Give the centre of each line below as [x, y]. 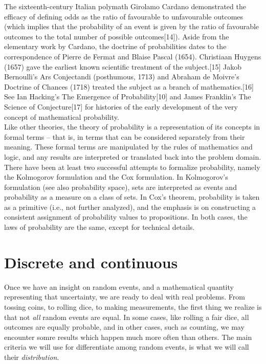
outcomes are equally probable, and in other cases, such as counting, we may [124, 327]
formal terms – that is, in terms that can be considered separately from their [125, 136]
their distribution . [32, 357]
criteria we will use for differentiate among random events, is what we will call [127, 347]
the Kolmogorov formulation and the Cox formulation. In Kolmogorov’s [116, 177]
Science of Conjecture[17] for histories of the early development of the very [121, 106]
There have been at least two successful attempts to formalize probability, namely [132, 167]
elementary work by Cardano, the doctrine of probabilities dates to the [115, 46]
